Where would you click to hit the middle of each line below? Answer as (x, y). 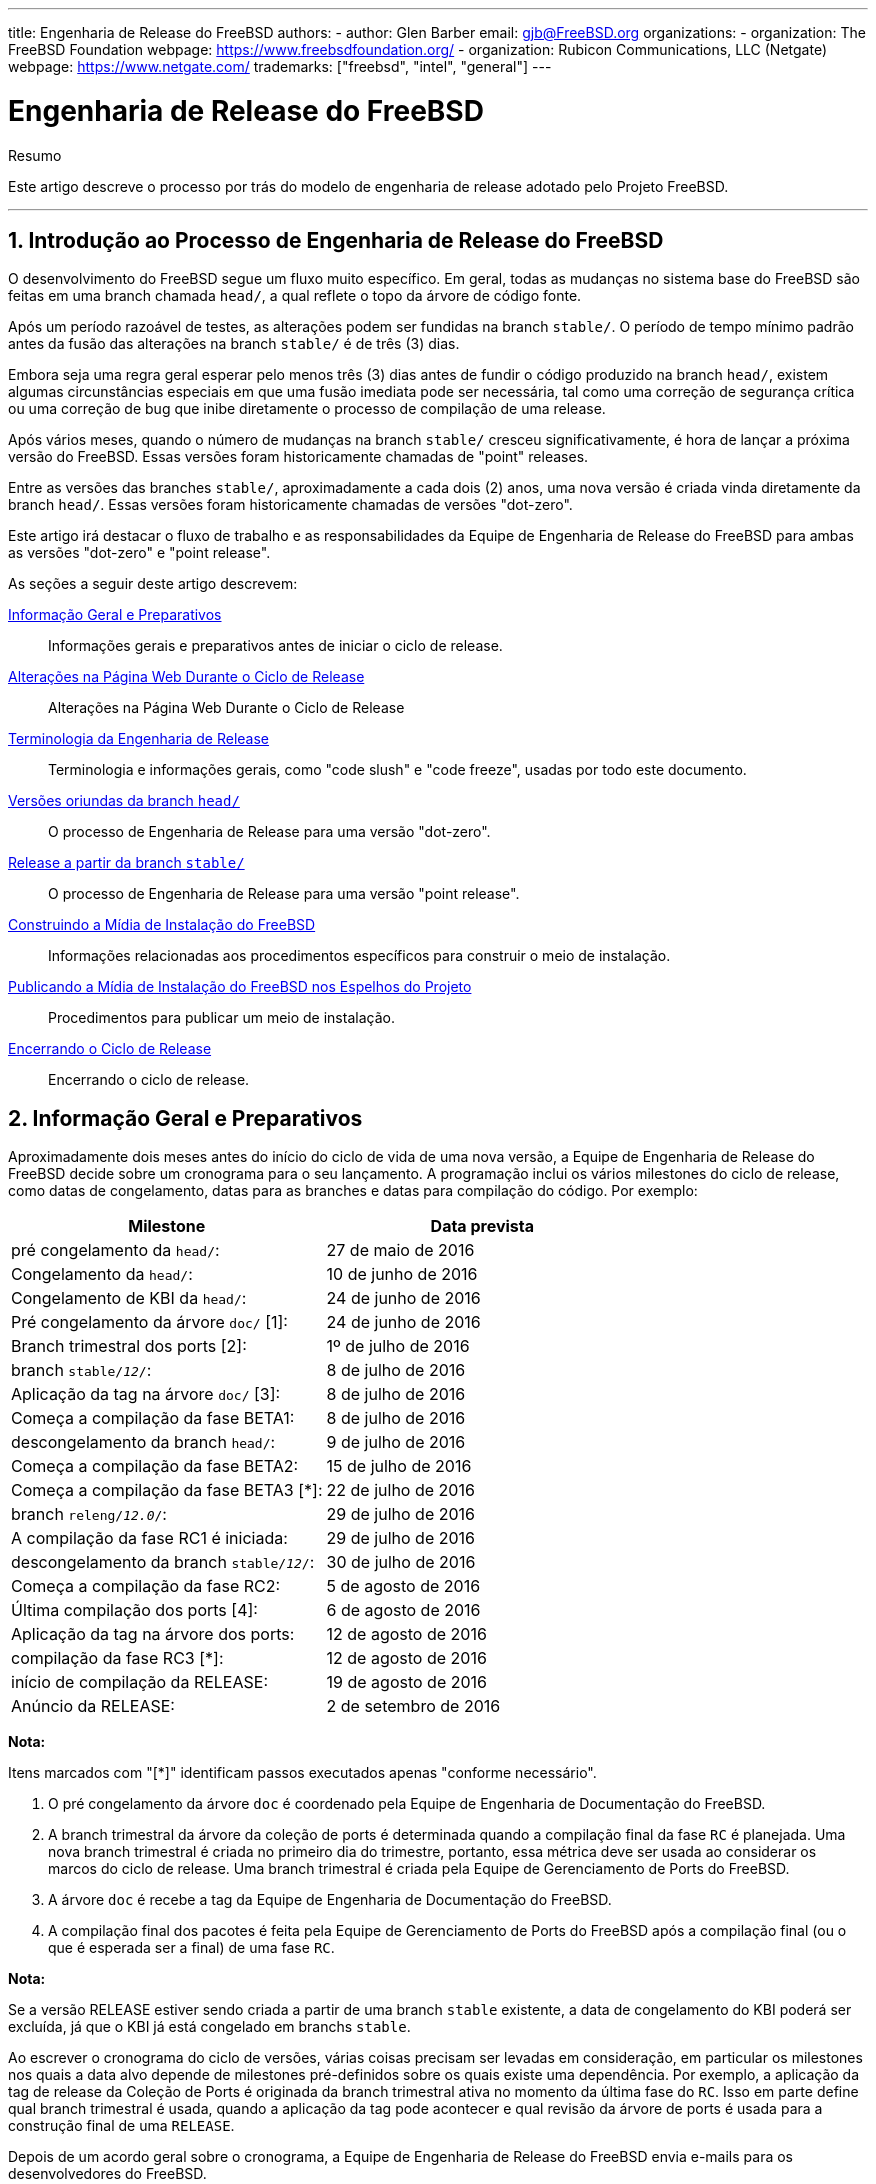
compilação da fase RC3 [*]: (117, 1658)
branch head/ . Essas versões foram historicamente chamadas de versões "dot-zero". (290, 505)
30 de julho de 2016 (401, 1562)
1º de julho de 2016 (398, 1346)
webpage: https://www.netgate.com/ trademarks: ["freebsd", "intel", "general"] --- (280, 66)
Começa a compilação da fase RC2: (146, 1586)
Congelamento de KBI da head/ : (129, 1298)
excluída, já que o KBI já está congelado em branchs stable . (209, 2027)
